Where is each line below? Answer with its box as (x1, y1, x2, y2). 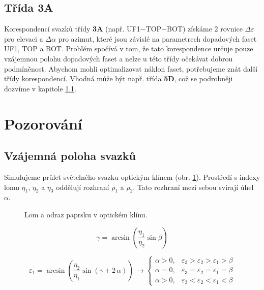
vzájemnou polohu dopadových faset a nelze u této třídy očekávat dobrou (4, 53, 233, 63)
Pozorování (4, 113, 82, 134)
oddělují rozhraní (56, 181, 109, 192)
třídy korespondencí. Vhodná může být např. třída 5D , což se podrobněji (4, 73, 233, 84)
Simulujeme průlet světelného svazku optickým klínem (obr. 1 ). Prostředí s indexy (4, 171, 260, 182)
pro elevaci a (4, 33, 43, 44)
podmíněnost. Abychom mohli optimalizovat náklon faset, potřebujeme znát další (4, 63, 258, 74)
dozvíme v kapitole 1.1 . (4, 83, 76, 93)
